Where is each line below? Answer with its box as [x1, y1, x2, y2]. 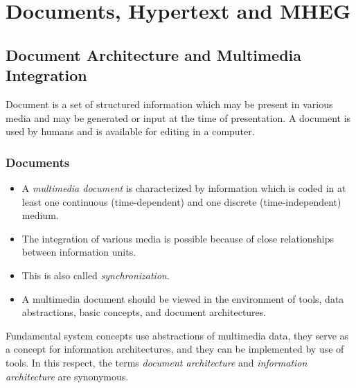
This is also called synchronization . [21, 267, 170, 282]
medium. [21, 208, 59, 222]
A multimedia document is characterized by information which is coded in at [21, 180, 346, 195]
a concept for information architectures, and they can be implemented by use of [6, 342, 344, 356]
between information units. [21, 245, 136, 259]
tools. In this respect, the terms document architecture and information [6, 355, 308, 369]
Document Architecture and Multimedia [6, 44, 302, 65]
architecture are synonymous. [6, 369, 129, 383]
